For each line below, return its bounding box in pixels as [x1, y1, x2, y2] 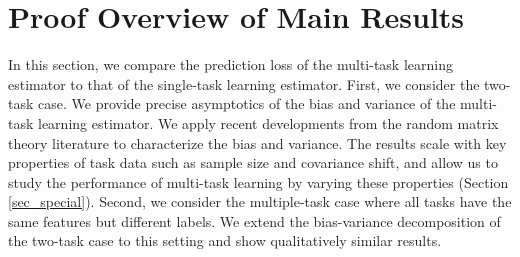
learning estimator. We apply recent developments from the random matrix [38, 112, 499, 133]
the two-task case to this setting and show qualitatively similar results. [8, 230, 442, 251]
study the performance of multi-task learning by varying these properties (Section [8, 171, 509, 192]
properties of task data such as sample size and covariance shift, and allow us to [8, 152, 498, 173]
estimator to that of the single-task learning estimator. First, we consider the [8, 73, 480, 94]
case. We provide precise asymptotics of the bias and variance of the [38, 93, 456, 114]
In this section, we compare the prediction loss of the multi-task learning [8, 54, 453, 75]
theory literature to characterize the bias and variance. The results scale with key [8, 132, 507, 153]
